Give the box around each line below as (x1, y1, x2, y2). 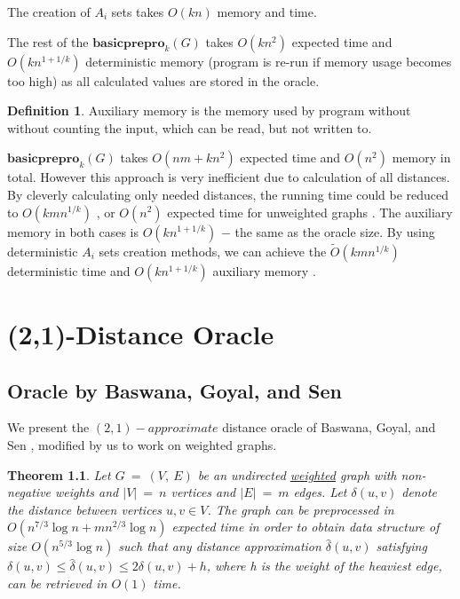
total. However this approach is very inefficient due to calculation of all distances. (7, 168, 450, 186)
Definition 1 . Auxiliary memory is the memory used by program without (7, 101, 411, 120)
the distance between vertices (7, 500, 163, 518)
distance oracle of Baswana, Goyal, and (222, 418, 436, 437)
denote (401, 483, 437, 501)
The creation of (7, 3, 91, 20)
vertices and (171, 483, 236, 501)
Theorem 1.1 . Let (7, 465, 111, 484)
